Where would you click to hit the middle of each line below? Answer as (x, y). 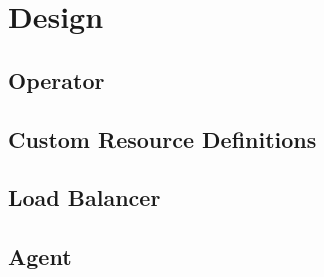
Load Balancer (84, 197)
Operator (56, 79)
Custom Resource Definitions (162, 138)
